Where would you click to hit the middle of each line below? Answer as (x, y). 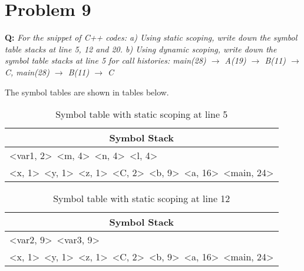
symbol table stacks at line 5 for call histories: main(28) (105, 60)
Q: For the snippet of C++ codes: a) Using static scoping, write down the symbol (151, 37)
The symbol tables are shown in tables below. (87, 92)
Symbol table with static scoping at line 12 (142, 199)
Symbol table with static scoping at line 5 (142, 114)
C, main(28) (27, 72)
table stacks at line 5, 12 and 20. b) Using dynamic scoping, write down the (141, 49)
